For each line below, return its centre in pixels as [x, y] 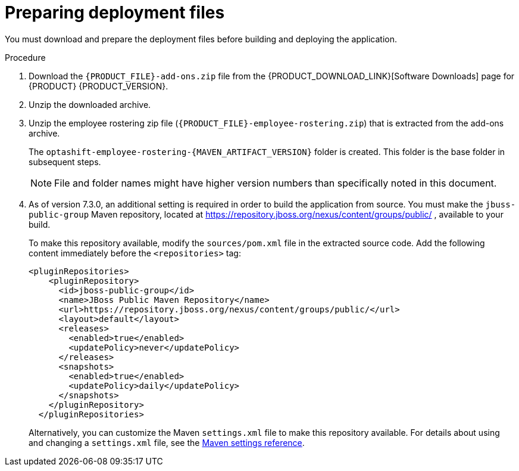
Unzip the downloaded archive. [90, 104]
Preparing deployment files [115, 13]
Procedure [25, 57]
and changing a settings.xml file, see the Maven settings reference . [167, 442]
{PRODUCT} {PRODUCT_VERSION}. [99, 86]
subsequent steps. [65, 162]
